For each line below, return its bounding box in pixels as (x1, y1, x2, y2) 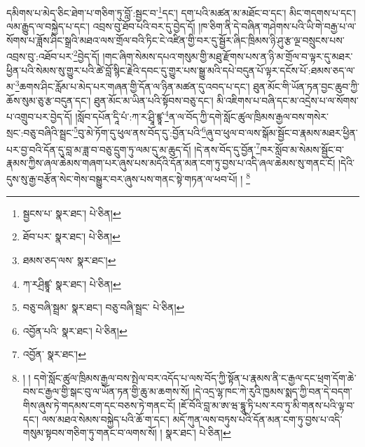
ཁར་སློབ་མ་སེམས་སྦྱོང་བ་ (260, 142, 344, 156)
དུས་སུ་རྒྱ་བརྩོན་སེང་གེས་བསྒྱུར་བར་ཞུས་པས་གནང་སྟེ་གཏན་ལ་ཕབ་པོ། (6, 172, 237, 186)
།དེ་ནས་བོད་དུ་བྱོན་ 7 (194, 139, 261, 156)
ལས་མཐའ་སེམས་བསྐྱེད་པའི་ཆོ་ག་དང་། (41, 411, 170, 426)
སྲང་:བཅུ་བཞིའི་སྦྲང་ (6, 125, 74, 140)
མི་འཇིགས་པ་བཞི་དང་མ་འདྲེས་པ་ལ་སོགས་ (216, 92, 359, 107)
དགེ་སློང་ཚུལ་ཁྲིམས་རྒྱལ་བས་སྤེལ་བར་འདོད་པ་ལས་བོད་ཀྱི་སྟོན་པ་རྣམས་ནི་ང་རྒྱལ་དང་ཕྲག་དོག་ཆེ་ (34, 370, 357, 385)
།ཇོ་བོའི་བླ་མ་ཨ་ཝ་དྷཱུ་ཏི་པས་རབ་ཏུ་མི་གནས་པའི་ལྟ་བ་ (179, 398, 355, 413)
